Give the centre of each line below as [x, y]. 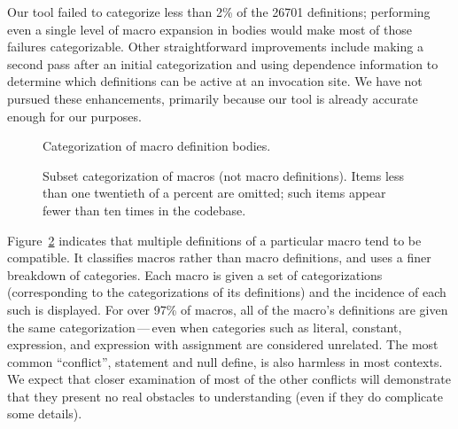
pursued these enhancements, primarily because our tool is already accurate [213, 98]
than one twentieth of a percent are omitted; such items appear [214, 193]
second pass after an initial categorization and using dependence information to [223, 63]
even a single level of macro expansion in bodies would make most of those [210, 29]
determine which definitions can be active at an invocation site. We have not [215, 81]
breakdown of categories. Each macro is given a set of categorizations [195, 274]
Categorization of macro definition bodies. [157, 146]
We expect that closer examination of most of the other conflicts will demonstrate [229, 379]
